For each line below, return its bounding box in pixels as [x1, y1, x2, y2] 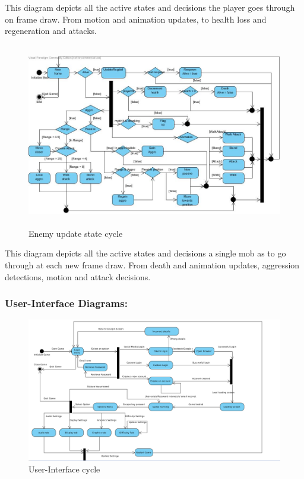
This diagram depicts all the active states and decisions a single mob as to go [5, 247, 286, 259]
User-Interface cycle [28, 462, 100, 475]
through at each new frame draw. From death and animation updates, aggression [5, 258, 300, 271]
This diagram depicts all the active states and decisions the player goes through [5, 1, 295, 13]
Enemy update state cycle [28, 227, 123, 239]
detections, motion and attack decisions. [5, 270, 151, 283]
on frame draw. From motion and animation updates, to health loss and [5, 12, 267, 25]
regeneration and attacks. [5, 24, 97, 37]
